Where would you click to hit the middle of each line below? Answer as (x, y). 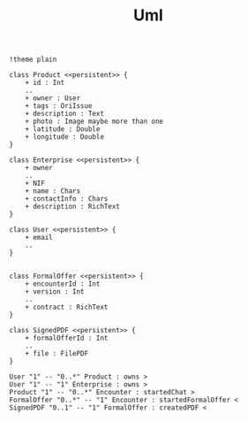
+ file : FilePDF (57, 354)
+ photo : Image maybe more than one (94, 122)
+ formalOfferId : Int (67, 338)
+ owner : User (53, 98)
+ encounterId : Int (63, 284)
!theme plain (33, 60)
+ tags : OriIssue (59, 106)
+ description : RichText (73, 207)
